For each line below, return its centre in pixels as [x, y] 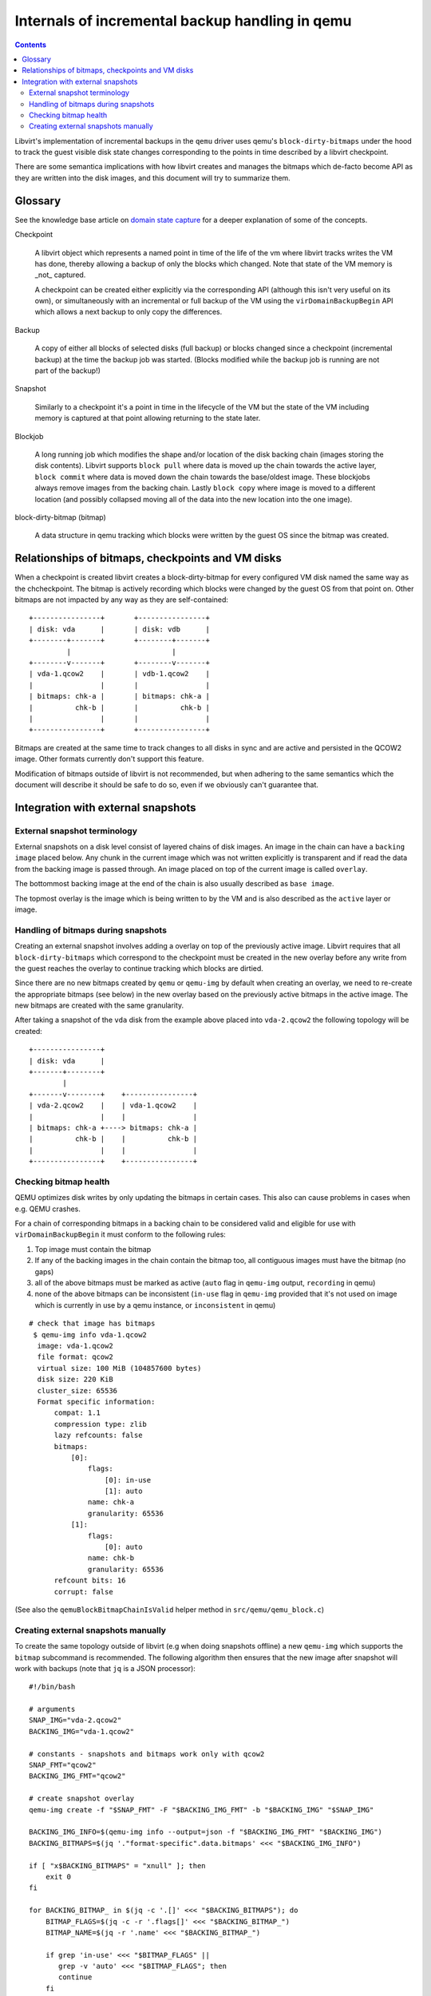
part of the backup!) [68, 370]
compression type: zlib [101, 1424]
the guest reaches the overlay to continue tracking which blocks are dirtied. [139, 968]
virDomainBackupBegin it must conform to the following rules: [121, 1234]
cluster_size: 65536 [77, 1390]
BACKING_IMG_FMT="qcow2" [77, 1776]
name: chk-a [111, 1502]
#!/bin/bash [52, 1687]
